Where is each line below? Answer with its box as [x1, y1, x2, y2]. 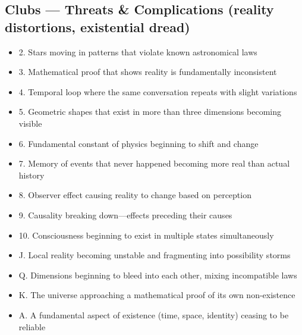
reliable [18, 320, 46, 333]
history [18, 168, 45, 181]
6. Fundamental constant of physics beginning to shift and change [18, 137, 259, 149]
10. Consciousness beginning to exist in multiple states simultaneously [18, 228, 274, 241]
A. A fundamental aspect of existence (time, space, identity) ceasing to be [18, 308, 289, 321]
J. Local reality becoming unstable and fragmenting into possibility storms [18, 249, 291, 261]
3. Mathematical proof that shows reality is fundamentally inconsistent [18, 65, 277, 78]
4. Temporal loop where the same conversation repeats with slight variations [18, 85, 297, 98]
